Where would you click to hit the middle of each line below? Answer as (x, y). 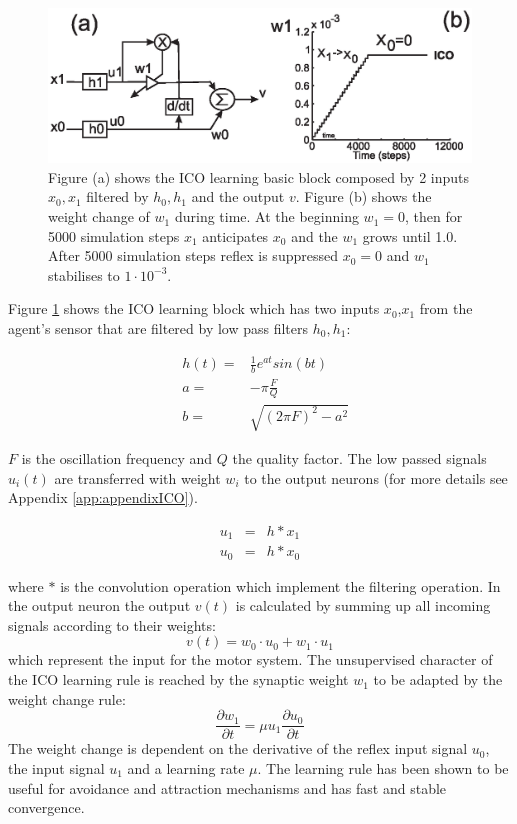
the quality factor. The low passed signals (359, 457)
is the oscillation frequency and (117, 457)
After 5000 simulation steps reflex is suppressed (193, 255)
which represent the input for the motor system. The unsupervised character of (250, 659)
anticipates (235, 235)
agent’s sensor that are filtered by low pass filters (158, 328)
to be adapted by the (438, 679)
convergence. (46, 807)
